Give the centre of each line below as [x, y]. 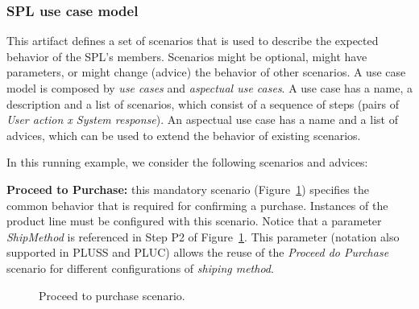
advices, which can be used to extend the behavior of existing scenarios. [184, 135]
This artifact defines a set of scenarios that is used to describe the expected [193, 41]
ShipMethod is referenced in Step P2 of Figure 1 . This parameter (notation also [203, 236]
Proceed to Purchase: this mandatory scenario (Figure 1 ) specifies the [188, 189]
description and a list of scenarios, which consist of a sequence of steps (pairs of [203, 103]
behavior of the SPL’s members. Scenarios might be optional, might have [187, 56]
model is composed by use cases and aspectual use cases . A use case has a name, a [209, 88]
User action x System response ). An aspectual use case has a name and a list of [202, 119]
